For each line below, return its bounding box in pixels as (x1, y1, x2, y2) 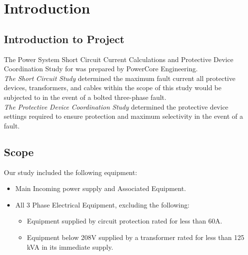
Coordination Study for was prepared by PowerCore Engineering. (4, 64, 198, 74)
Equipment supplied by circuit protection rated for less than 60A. (27, 216, 222, 226)
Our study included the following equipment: (4, 167, 137, 177)
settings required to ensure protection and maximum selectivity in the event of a (4, 111, 243, 121)
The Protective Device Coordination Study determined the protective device (4, 101, 229, 112)
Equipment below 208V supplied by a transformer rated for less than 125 (27, 232, 245, 242)
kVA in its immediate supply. (27, 241, 114, 252)
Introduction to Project (4, 31, 125, 46)
